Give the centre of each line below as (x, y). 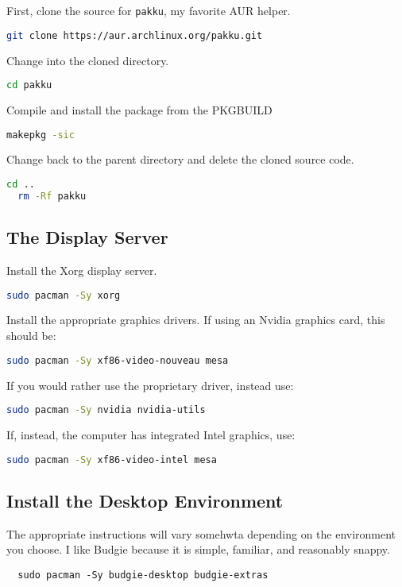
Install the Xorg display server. (82, 270)
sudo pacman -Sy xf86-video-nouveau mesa (118, 360)
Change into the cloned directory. (88, 60)
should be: (31, 336)
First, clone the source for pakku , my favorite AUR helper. (149, 10)
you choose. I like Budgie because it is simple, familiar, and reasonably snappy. (198, 549)
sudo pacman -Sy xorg (64, 295)
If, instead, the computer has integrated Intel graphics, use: (151, 435)
